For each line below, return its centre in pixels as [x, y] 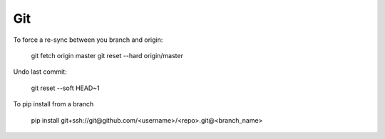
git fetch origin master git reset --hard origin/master [107, 55]
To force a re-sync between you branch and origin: [88, 40]
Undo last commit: [40, 72]
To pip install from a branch [53, 104]
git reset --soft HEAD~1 [65, 88]
